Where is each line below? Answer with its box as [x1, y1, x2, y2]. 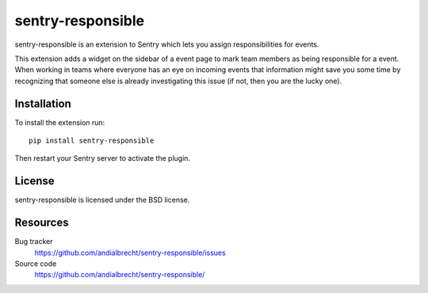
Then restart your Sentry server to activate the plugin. [14, 154, 190, 163]
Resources [14, 216, 69, 230]
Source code [14, 259, 57, 268]
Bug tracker [14, 237, 53, 246]
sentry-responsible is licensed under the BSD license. [14, 195, 190, 205]
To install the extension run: [14, 117, 105, 127]
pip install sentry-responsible [29, 136, 155, 146]
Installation [14, 97, 71, 110]
